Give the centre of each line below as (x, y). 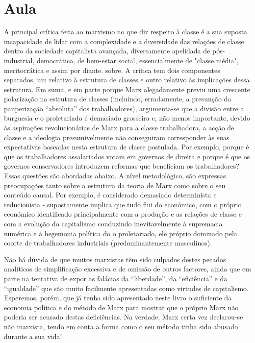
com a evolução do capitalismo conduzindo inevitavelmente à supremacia (113, 223)
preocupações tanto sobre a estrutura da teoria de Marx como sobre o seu (115, 185)
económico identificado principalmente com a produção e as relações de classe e (123, 214)
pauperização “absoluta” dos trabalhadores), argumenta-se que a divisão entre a (124, 108)
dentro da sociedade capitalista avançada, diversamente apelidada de (107, 51)
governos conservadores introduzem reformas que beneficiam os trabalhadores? (122, 166)
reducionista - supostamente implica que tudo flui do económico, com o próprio (123, 204)
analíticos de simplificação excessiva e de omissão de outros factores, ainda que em (127, 269)
